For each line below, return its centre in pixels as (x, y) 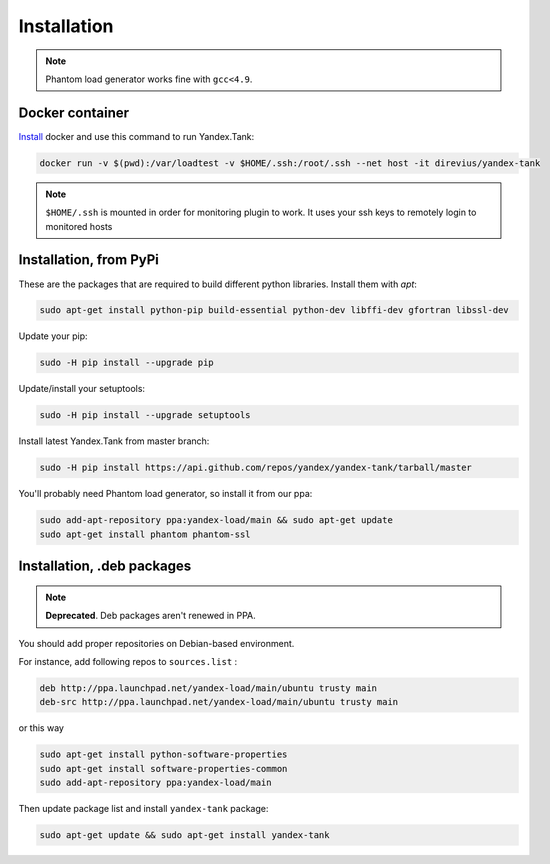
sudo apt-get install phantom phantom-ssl (145, 534)
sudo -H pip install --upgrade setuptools (145, 415)
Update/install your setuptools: (81, 389)
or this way (41, 728)
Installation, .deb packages (105, 566)
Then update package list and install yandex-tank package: (143, 809)
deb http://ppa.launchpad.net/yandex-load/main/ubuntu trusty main (208, 688)
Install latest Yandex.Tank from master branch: (114, 441)
